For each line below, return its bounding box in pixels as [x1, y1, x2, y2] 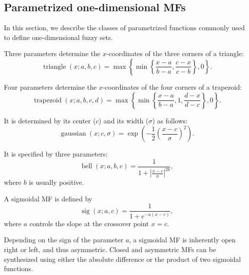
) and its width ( [98, 115, 149, 125]
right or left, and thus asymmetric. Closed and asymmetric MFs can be [4, 244, 216, 254]
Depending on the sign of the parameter [4, 235, 123, 245]
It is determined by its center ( [4, 115, 96, 125]
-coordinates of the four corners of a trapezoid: [102, 81, 242, 92]
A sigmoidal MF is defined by [4, 193, 93, 203]
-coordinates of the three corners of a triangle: [106, 48, 244, 59]
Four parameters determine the [4, 81, 97, 92]
